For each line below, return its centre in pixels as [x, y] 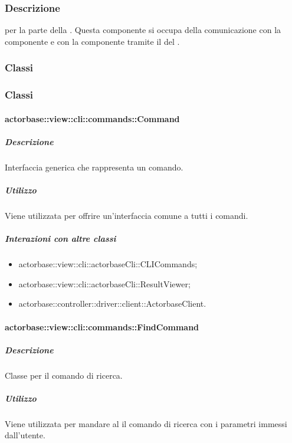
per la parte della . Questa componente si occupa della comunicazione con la [143, 30]
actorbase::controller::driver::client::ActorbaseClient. [112, 303]
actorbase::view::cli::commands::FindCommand [102, 326]
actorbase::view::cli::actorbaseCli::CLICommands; [108, 264]
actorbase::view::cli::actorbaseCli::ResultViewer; [104, 283]
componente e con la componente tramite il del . [92, 41]
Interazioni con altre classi [60, 239]
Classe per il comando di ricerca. [64, 375]
